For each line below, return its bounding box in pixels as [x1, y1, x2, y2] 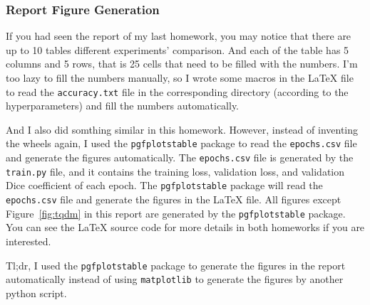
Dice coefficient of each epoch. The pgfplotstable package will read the [6, 178, 323, 193]
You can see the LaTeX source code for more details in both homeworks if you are [6, 220, 365, 235]
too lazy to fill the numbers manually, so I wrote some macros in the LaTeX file [6, 70, 354, 85]
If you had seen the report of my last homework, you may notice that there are [6, 28, 351, 43]
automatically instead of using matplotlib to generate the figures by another [6, 272, 344, 287]
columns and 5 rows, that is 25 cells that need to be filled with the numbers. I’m [6, 56, 358, 71]
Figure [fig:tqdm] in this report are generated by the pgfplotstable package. [6, 205, 346, 220]
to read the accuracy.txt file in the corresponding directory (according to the [6, 84, 349, 99]
